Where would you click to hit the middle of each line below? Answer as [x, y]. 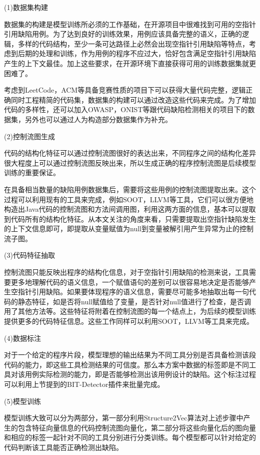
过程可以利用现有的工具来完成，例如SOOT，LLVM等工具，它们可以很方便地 [129, 199]
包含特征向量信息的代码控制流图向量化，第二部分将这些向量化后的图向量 [137, 427]
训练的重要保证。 [32, 172]
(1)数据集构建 [26, 7]
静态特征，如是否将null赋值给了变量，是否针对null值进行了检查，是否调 [134, 301]
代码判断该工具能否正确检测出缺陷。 [63, 447]
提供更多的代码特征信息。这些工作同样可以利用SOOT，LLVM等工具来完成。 [129, 321]
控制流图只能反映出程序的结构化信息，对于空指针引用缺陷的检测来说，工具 [126, 272]
